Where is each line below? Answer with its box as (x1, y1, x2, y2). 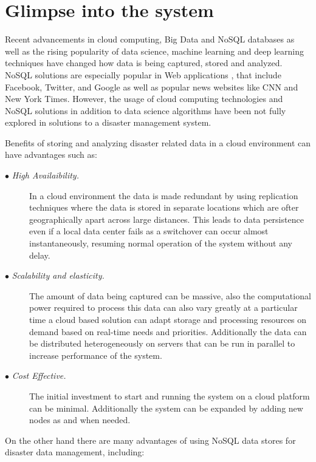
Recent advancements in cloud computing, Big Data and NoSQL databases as (5, 33, 295, 46)
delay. (29, 248, 50, 261)
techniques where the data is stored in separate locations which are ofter (29, 201, 299, 214)
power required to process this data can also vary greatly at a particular (29, 301, 298, 314)
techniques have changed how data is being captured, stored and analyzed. (5, 56, 283, 69)
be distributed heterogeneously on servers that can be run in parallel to (29, 337, 295, 350)
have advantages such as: (5, 148, 97, 161)
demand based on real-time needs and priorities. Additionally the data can (29, 325, 307, 338)
